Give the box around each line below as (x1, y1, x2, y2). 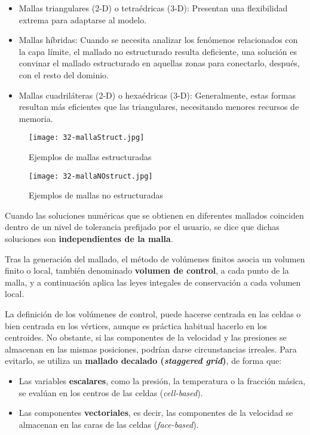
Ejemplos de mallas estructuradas (29, 151, 152, 163)
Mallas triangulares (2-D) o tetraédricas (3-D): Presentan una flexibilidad (19, 2, 288, 14)
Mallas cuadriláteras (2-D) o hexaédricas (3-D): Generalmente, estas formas (19, 88, 296, 101)
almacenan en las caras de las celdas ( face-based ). (19, 418, 199, 430)
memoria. (19, 112, 53, 124)
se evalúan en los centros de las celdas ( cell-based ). (19, 386, 203, 399)
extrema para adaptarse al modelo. (19, 13, 147, 26)
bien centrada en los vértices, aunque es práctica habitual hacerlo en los (5, 319, 268, 332)
